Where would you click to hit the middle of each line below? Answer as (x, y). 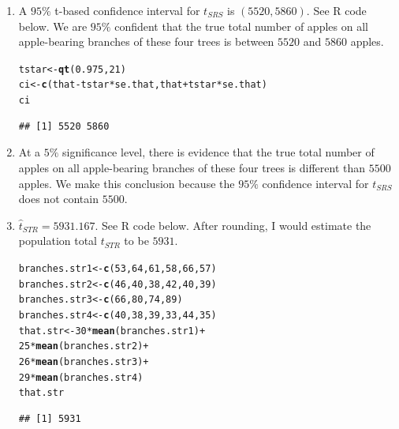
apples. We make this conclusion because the (127, 183)
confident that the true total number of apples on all (241, 26)
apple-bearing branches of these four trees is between (146, 41)
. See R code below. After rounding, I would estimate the (233, 225)
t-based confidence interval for (127, 10)
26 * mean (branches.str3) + (84, 361)
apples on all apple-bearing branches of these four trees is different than (192, 167)
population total (58, 241)
